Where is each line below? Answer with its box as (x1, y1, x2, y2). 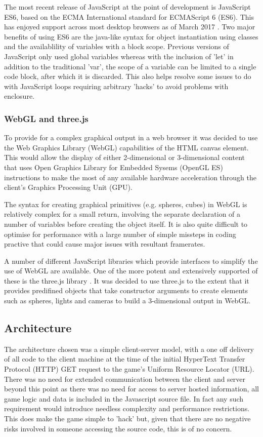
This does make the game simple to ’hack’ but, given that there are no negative (4, 413, 251, 424)
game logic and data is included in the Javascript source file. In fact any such (4, 393, 244, 404)
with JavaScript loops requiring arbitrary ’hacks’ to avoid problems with (4, 81, 229, 91)
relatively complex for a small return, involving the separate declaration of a (4, 209, 241, 219)
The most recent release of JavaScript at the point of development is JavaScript (4, 2, 251, 12)
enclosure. (4, 91, 35, 101)
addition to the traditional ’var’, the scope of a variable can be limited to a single (4, 61, 256, 71)
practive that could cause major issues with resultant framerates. (4, 239, 205, 249)
